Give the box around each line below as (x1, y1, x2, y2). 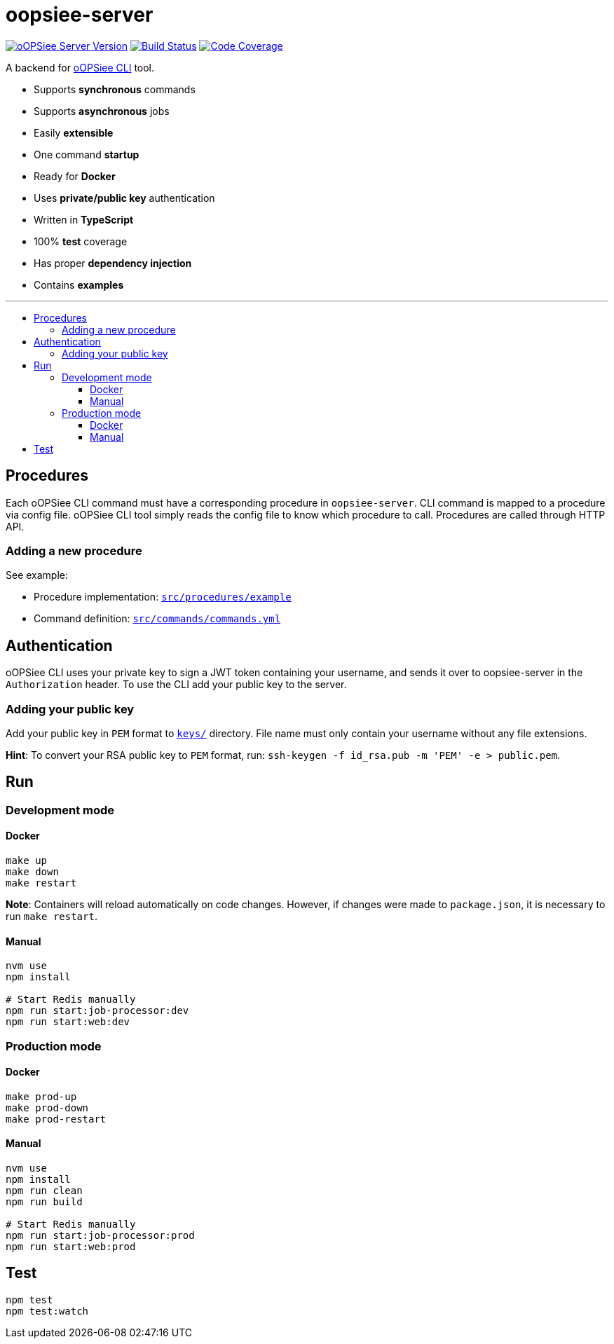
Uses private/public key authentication (34, 191, 215, 204)
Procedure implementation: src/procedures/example (34, 591, 292, 603)
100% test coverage (34, 235, 128, 247)
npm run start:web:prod (6, 1241, 136, 1253)
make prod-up (6, 1090, 77, 1102)
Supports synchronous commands (34, 83, 196, 95)
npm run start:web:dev (6, 1016, 130, 1028)
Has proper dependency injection (34, 256, 192, 269)
